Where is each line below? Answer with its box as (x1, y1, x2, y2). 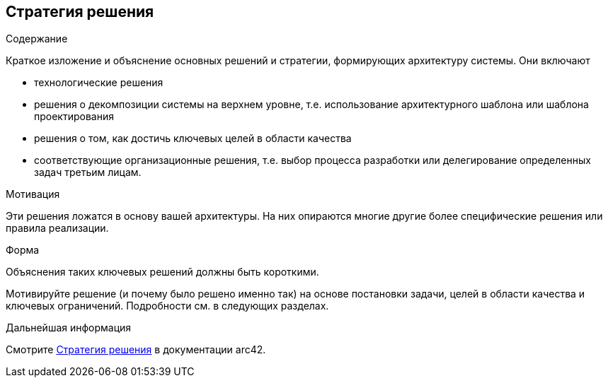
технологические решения (34, 76, 164, 89)
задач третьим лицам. (34, 166, 142, 179)
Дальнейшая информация (6, 322, 132, 334)
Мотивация (6, 188, 60, 201)
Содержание (6, 33, 68, 45)
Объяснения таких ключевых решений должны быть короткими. (6, 266, 319, 278)
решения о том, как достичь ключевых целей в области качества (34, 132, 352, 145)
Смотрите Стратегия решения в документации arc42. (6, 343, 266, 356)
